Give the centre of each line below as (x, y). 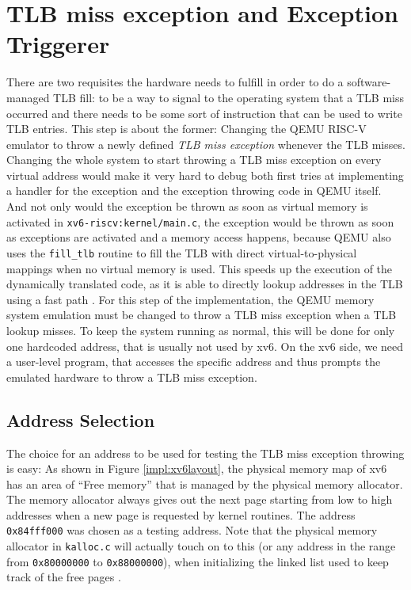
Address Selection (81, 419)
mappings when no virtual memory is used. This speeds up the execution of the (200, 268)
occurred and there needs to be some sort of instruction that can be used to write (204, 113)
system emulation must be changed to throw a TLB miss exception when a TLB (202, 315)
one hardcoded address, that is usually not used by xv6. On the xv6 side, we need (205, 346)
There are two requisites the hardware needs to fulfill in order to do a (175, 82)
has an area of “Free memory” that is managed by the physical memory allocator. (205, 483)
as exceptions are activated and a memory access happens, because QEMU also (199, 237)
